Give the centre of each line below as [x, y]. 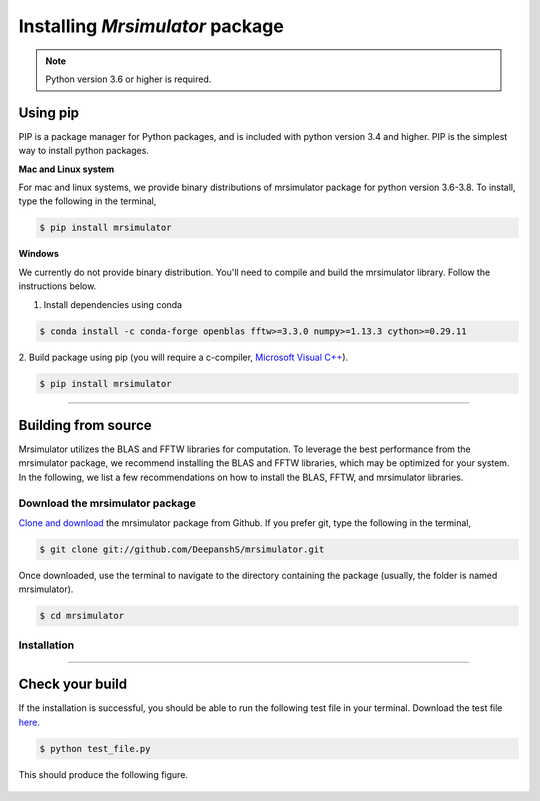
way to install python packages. [84, 151]
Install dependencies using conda [113, 304]
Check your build [73, 684]
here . [29, 722]
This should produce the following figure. [103, 774]
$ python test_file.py [95, 748]
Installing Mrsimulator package [151, 26]
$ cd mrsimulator [82, 616]
